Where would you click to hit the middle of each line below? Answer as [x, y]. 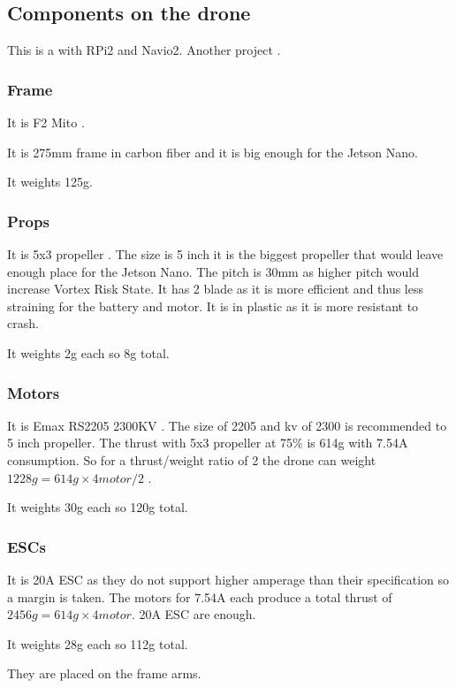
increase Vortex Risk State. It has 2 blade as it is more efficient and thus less [216, 289]
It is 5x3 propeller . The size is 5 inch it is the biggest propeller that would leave [225, 254]
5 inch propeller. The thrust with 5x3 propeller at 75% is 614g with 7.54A [208, 443]
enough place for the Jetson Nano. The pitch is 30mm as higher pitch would [213, 271]
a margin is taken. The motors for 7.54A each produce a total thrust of [200, 596]
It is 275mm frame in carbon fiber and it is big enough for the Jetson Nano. [213, 152]
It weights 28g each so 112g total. [98, 643]
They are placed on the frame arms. [104, 673]
